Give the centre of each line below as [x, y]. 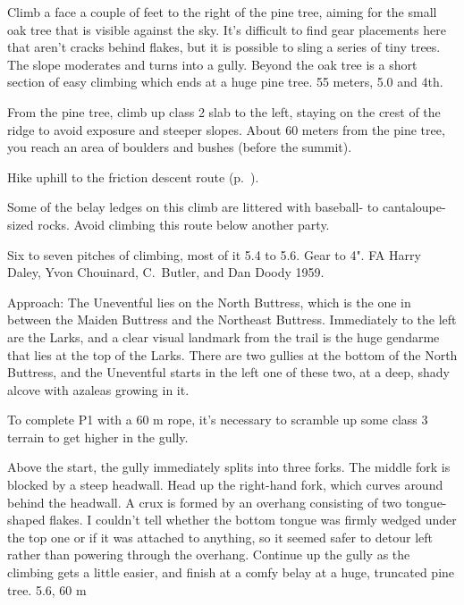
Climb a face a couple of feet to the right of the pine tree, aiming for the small [222, 12]
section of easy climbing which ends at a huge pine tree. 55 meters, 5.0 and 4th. [225, 82]
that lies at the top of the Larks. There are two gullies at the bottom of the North [232, 354]
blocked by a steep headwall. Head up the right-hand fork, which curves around [225, 485]
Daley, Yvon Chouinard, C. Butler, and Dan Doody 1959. [166, 272]
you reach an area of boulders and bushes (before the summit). [180, 147]
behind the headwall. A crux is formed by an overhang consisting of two [204, 502]
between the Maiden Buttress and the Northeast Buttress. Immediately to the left [232, 319]
